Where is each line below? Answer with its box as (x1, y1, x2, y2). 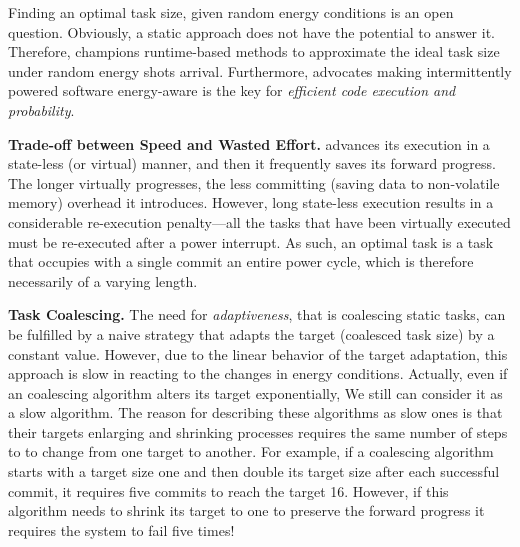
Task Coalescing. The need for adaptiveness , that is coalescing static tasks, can (8, 304, 506, 325)
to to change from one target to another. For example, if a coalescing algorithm (8, 441, 494, 462)
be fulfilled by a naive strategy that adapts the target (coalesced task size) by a (8, 323, 495, 344)
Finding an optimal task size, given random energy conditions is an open (8, 2, 454, 22)
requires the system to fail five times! (8, 519, 235, 540)
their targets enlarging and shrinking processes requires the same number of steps (8, 421, 508, 442)
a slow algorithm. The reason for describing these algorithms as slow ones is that (8, 402, 503, 423)
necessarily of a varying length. (8, 270, 198, 291)
